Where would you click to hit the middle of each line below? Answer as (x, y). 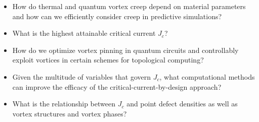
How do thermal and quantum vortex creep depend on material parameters (129, 6)
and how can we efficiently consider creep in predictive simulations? (117, 16)
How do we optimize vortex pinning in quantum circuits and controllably (125, 50)
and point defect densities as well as (182, 104)
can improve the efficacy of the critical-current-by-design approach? (117, 86)
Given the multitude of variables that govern (82, 76)
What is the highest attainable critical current (84, 33)
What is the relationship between (64, 104)
